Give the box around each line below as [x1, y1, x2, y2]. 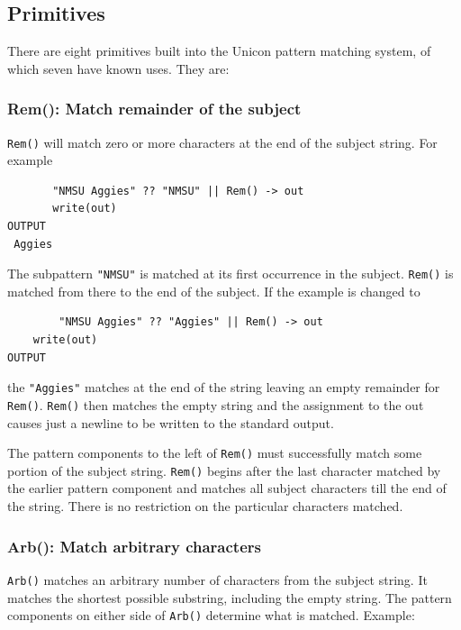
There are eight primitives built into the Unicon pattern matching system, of [7, 41, 431, 60]
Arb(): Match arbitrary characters [7, 534, 261, 557]
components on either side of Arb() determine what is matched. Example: [7, 606, 415, 625]
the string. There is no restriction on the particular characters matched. [7, 497, 403, 516]
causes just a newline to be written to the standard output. [7, 413, 334, 432]
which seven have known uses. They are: [7, 59, 230, 78]
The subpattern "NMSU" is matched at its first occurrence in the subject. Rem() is [7, 264, 454, 283]
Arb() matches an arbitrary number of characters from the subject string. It [7, 570, 428, 589]
